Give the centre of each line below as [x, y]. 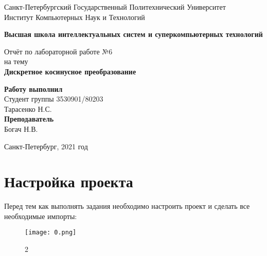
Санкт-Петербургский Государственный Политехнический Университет [115, 7]
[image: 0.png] [51, 233]
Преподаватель [29, 119]
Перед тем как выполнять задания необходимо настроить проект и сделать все [127, 206]
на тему [16, 61]
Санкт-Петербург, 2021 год [46, 146]
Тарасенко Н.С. [28, 109]
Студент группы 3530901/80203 [54, 99]
